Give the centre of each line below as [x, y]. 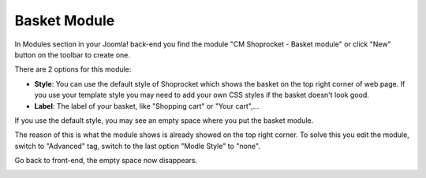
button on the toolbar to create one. [72, 54]
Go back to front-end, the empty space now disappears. [106, 161]
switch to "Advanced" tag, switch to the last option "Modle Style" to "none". [137, 146]
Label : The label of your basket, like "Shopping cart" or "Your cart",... [147, 106]
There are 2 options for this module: [73, 69]
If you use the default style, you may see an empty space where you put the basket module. [164, 120]
